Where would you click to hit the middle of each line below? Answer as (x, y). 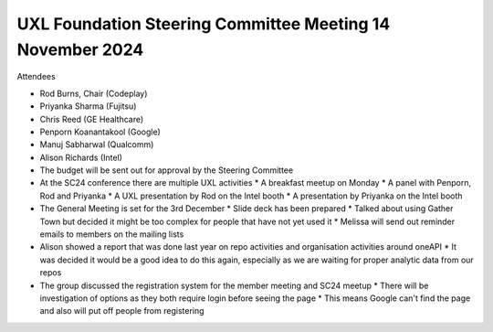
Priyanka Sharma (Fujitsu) (88, 106)
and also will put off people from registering (122, 311)
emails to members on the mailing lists (112, 234)
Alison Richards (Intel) (81, 157)
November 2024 (80, 49)
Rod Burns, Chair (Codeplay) (94, 93)
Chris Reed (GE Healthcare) (92, 119)
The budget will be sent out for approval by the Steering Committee (167, 170)
